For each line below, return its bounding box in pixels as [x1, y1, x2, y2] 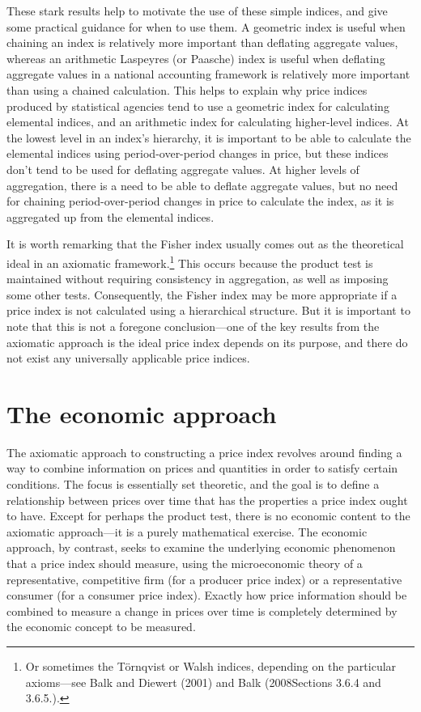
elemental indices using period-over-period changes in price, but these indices [6, 145, 389, 162]
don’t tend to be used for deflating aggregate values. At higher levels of [6, 160, 359, 177]
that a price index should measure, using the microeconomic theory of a [6, 555, 363, 571]
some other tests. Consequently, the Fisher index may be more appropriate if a [6, 286, 398, 303]
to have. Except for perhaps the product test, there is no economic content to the [6, 507, 410, 524]
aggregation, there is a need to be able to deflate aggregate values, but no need [6, 176, 398, 193]
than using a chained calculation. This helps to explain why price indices [6, 81, 368, 98]
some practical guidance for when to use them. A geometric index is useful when [6, 18, 406, 35]
